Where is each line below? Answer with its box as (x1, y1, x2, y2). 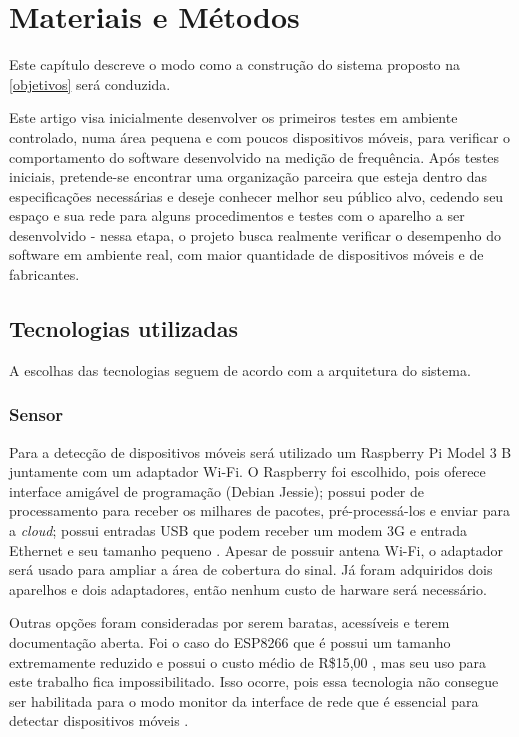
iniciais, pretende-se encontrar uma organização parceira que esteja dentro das (9, 166, 488, 187)
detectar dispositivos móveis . (9, 710, 189, 731)
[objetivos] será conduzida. (9, 73, 171, 94)
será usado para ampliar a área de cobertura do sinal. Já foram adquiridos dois (9, 559, 493, 580)
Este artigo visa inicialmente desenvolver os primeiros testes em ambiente (9, 107, 458, 128)
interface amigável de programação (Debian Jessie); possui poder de (9, 480, 425, 501)
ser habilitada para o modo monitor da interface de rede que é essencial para (9, 690, 479, 711)
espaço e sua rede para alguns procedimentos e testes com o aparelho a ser (9, 205, 465, 226)
